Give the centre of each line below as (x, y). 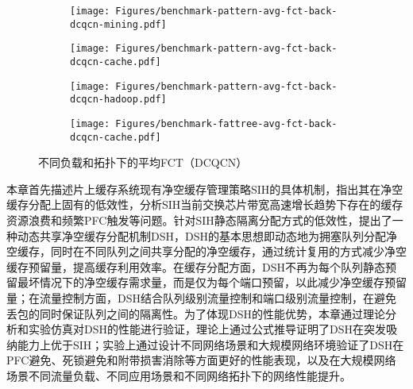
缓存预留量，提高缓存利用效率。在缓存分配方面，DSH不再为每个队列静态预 (201, 266)
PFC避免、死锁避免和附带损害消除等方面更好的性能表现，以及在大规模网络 (201, 360)
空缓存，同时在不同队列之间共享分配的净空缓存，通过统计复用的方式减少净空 (206, 251)
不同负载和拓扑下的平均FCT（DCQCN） (143, 162)
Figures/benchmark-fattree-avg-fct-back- (226, 123)
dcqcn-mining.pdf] (118, 24)
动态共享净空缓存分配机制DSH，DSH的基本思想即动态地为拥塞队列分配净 (207, 235)
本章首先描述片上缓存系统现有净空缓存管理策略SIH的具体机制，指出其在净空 (205, 189)
